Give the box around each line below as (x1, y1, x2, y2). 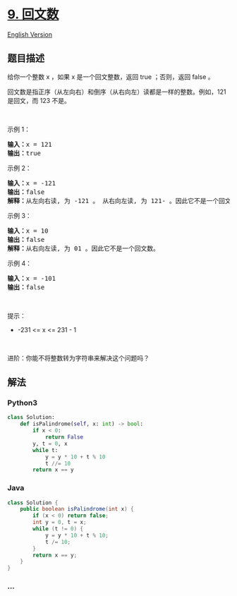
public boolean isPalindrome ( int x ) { (20, 506, 134, 513)
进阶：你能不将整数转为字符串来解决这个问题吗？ (7, 353, 150, 362)
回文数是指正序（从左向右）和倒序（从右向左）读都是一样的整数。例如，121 (7, 87, 226, 96)
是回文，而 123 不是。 (7, 96, 71, 104)
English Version (7, 30, 53, 39)
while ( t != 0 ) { (32, 525, 83, 533)
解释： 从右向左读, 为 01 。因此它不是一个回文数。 (7, 244, 160, 253)
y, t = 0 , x (32, 440, 68, 447)
